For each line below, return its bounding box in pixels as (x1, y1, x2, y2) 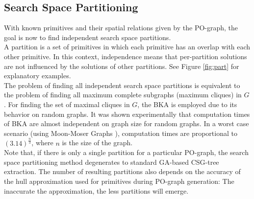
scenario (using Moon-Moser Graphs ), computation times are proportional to (4, 128, 237, 138)
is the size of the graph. (62, 137, 133, 148)
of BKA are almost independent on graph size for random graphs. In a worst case (4, 118, 249, 129)
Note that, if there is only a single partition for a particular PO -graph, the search (4, 147, 249, 157)
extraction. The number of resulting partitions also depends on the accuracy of (4, 166, 241, 177)
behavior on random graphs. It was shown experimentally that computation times (4, 109, 250, 119)
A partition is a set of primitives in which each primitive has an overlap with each (4, 42, 251, 52)
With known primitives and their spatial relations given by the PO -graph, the (4, 22, 238, 33)
